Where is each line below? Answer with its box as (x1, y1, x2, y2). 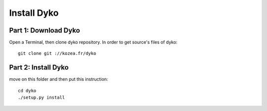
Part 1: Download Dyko (9, 26, 80, 35)
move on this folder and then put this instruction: (9, 76, 108, 82)
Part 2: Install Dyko (9, 63, 69, 72)
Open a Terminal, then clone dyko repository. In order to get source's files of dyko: (9, 39, 178, 45)
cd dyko (18, 88, 37, 93)
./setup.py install (18, 95, 65, 101)
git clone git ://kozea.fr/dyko (18, 51, 96, 56)
